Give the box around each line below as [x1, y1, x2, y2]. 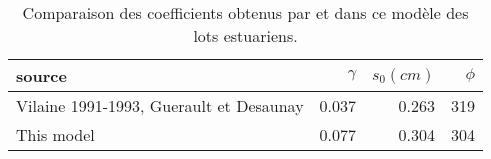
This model [16, 123, 95, 146]
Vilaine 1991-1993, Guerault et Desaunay [16, 94, 304, 117]
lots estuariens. [193, 24, 298, 47]
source [16, 64, 67, 87]
